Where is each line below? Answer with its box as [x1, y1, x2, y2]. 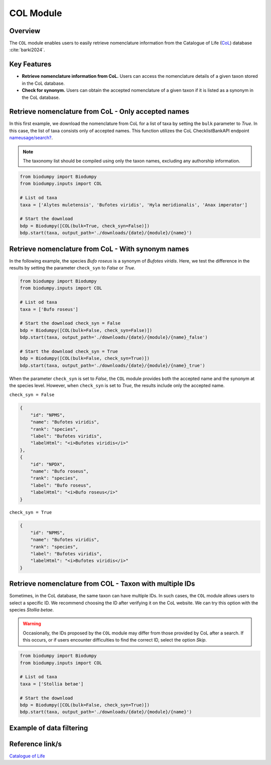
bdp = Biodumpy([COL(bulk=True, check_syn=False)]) [20, 223, 150, 228]
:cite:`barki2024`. [9, 47, 45, 53]
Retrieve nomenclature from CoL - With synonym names [9, 244, 189, 253]
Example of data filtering [9, 723, 88, 732]
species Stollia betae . [9, 607, 54, 613]
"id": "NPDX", [30, 461, 65, 467]
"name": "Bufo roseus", [30, 468, 89, 474]
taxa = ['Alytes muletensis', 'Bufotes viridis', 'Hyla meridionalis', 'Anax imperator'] [20, 202, 248, 208]
